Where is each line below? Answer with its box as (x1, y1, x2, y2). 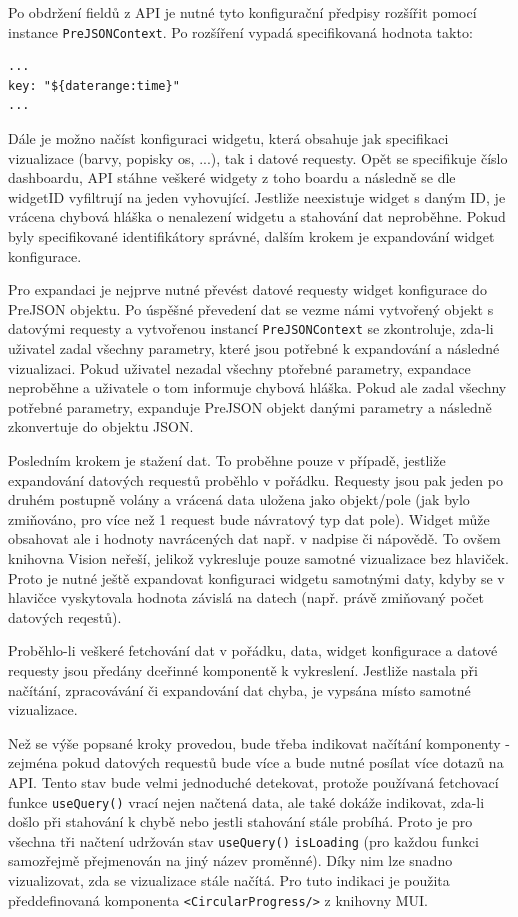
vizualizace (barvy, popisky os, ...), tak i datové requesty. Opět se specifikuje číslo (8, 147, 508, 168)
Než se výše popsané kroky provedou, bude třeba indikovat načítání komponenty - (8, 732, 511, 753)
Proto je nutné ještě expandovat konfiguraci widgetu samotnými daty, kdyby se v (8, 567, 505, 588)
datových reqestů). (8, 606, 122, 627)
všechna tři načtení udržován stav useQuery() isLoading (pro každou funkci (8, 830, 479, 851)
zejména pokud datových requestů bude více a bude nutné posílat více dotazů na (8, 752, 504, 773)
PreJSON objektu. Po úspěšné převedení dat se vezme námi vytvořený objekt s (8, 298, 494, 319)
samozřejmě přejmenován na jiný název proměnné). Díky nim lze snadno (8, 850, 453, 871)
